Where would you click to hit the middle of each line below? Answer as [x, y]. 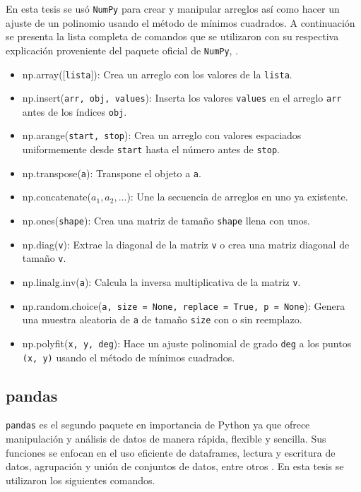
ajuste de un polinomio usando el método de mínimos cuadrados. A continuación [180, 22]
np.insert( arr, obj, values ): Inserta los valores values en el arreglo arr [182, 98]
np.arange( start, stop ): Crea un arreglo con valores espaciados [162, 135]
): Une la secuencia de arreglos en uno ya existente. [237, 197]
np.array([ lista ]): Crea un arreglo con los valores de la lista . [157, 74]
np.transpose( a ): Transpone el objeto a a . [112, 173]
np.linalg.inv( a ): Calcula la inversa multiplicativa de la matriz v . [161, 282]
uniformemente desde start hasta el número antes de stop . [151, 149]
